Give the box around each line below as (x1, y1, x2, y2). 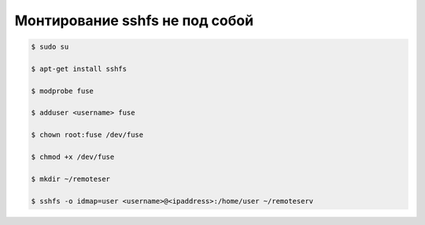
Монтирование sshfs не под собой (14, 12, 254, 29)
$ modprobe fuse (31, 87, 94, 95)
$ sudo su (31, 42, 69, 51)
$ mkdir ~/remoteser (31, 174, 110, 183)
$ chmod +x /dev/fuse (31, 153, 115, 161)
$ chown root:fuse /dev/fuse (31, 131, 144, 139)
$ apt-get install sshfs (31, 64, 128, 73)
